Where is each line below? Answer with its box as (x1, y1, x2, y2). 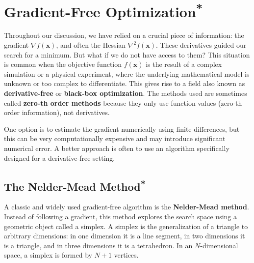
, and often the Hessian (56, 40, 126, 50)
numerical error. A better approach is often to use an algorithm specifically (4, 143, 229, 153)
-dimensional (200, 240, 238, 250)
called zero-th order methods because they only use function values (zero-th (4, 97, 242, 108)
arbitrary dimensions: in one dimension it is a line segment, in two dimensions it (4, 231, 245, 241)
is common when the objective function (4, 59, 122, 69)
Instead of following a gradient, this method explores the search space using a (4, 211, 237, 221)
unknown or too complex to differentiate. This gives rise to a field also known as (4, 78, 245, 88)
